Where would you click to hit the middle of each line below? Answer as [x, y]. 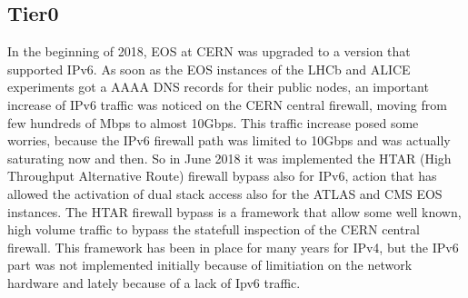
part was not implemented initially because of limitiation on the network [210, 265]
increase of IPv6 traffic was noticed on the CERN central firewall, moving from [227, 104]
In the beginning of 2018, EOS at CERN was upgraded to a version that [209, 51]
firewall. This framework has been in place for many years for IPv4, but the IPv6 [233, 247]
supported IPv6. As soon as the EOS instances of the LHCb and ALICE [209, 69]
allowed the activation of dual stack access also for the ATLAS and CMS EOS [225, 193]
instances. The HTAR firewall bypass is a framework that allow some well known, [234, 211]
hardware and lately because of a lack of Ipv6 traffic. [154, 282]
